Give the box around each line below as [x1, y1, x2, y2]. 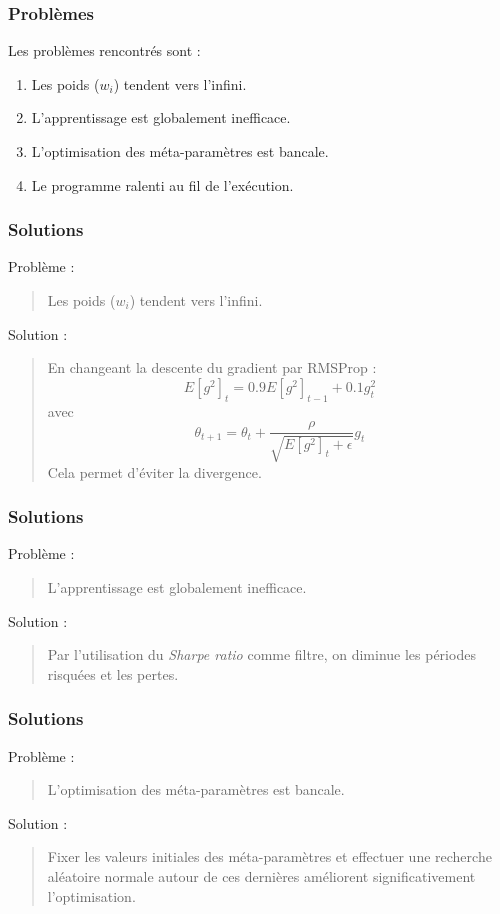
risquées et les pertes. [47, 663, 179, 684]
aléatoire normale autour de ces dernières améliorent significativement [47, 866, 476, 886]
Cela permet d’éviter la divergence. [47, 461, 262, 482]
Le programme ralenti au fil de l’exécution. [31, 174, 294, 195]
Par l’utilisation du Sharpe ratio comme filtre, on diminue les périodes [47, 644, 476, 665]
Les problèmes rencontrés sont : [8, 40, 201, 61]
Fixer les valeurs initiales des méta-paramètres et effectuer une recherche [47, 846, 492, 867]
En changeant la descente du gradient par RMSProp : [47, 357, 377, 378]
